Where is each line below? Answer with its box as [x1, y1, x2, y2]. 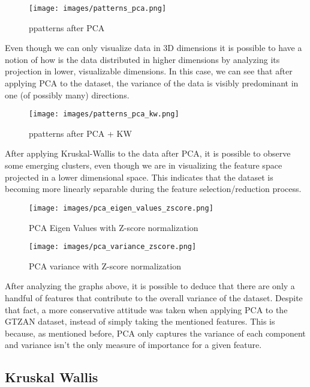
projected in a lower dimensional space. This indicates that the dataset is [5, 170, 273, 183]
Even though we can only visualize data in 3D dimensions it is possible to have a [5, 41, 302, 54]
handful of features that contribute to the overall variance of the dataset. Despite [5, 291, 303, 304]
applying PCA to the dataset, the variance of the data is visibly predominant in [5, 77, 299, 89]
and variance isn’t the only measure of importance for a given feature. [5, 338, 262, 351]
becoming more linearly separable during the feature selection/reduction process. [5, 182, 302, 195]
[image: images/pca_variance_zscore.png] [29, 242, 197, 251]
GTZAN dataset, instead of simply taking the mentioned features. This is [5, 315, 275, 328]
